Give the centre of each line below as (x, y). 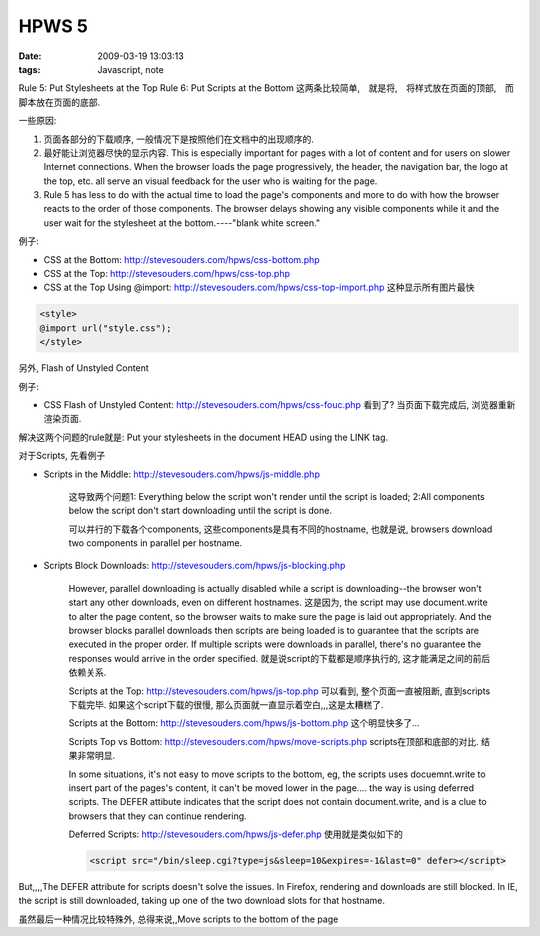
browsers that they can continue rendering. (157, 816)
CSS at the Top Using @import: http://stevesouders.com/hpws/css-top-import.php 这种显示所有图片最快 (259, 287)
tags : (29, 69)
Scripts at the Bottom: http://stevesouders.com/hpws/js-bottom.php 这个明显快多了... (244, 723)
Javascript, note (130, 69)
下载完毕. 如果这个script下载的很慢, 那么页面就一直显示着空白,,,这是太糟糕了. (226, 704)
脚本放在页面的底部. (59, 102)
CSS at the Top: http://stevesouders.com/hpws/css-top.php (166, 274)
